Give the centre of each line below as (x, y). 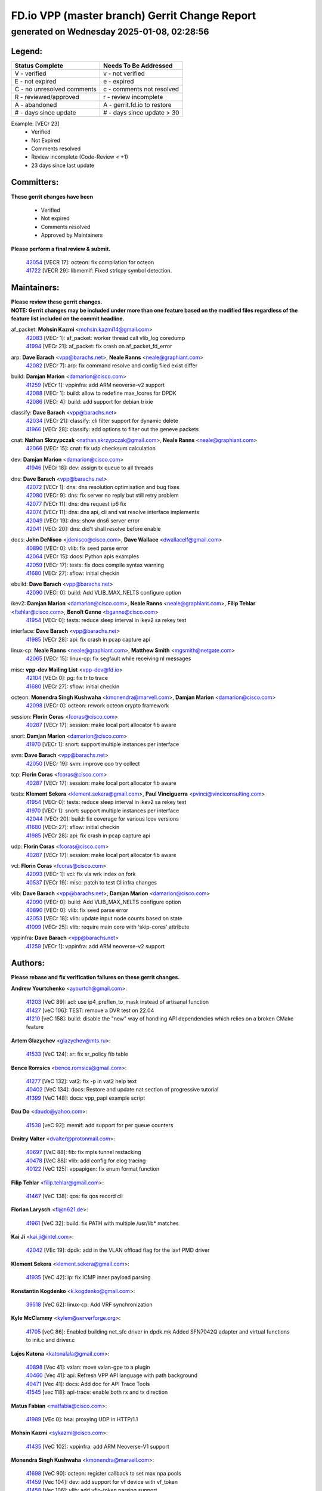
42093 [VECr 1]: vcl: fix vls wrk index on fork (81, 874)
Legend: (27, 51)
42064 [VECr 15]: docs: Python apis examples (83, 556)
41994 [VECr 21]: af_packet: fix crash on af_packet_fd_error (99, 347)
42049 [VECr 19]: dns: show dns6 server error (83, 520)
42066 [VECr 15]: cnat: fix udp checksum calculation (91, 448)
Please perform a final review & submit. (61, 249)
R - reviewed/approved (47, 97)
